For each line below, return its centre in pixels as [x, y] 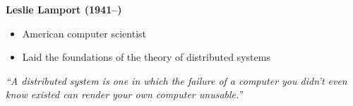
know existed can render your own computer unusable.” [124, 94]
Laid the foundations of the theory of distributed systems [146, 57]
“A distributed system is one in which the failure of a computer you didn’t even [176, 80]
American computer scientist [84, 33]
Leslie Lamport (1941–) [64, 9]
